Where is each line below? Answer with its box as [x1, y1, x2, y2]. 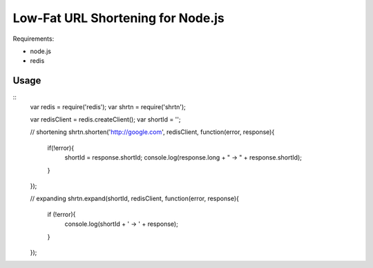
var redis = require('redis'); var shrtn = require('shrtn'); [30, 102, 186, 111]
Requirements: [12, 35, 55, 43]
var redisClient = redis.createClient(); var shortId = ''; [30, 115, 181, 124]
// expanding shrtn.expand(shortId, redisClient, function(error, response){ [30, 194, 240, 203]
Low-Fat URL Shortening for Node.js [12, 10, 224, 26]
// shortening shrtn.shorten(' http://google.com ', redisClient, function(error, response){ [30, 128, 275, 136]
